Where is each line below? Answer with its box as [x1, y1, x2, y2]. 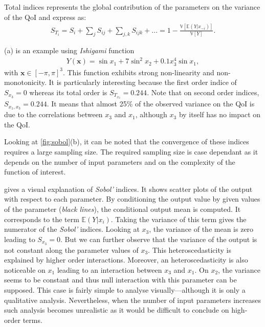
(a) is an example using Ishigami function [4, 45, 135, 56]
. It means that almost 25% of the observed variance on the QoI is [47, 98, 255, 109]
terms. [23, 314, 42, 325]
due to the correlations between [4, 109, 103, 120]
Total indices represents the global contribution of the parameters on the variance [4, 2, 260, 12]
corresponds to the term [4, 213, 79, 224]
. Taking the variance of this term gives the [111, 213, 247, 224]
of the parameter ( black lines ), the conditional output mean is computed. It [4, 203, 241, 214]
